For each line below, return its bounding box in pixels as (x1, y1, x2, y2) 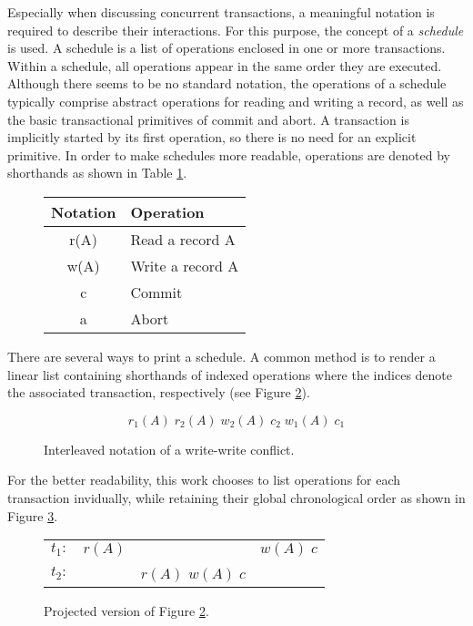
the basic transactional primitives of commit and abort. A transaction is (7, 109, 409, 128)
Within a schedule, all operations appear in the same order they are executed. (7, 56, 442, 75)
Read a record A (130, 228, 236, 250)
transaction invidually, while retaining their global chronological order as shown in (7, 487, 466, 507)
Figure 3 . (7, 506, 58, 525)
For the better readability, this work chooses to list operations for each (7, 470, 401, 489)
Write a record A (130, 254, 239, 276)
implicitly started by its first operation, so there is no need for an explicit (7, 128, 417, 147)
